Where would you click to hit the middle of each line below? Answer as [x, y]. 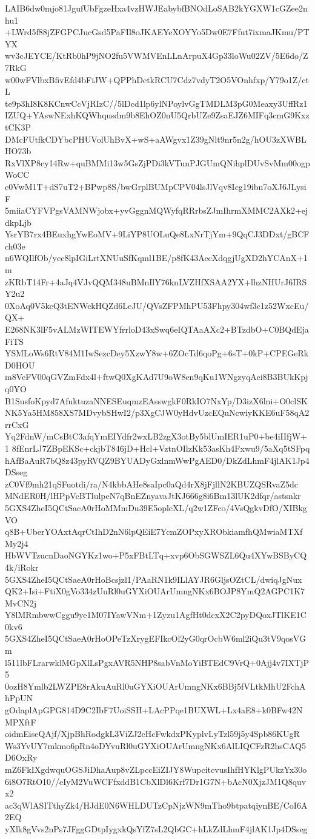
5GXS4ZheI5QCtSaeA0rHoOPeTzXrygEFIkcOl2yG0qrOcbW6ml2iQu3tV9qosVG [155, 638]
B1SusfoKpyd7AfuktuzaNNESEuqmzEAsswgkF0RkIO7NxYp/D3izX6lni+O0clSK [156, 400]
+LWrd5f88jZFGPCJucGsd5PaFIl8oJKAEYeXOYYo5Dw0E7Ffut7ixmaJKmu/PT [157, 32]
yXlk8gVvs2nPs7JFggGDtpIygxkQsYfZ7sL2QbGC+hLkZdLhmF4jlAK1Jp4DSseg [156, 828]
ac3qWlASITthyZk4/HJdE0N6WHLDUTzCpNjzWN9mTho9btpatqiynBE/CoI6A [156, 805]
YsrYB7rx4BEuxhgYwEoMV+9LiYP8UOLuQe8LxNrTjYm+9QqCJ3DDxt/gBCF [157, 234]
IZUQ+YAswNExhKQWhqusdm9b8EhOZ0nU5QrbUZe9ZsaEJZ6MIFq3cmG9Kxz [157, 115]
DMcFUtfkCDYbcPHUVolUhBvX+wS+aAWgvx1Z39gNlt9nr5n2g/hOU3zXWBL [156, 139]
